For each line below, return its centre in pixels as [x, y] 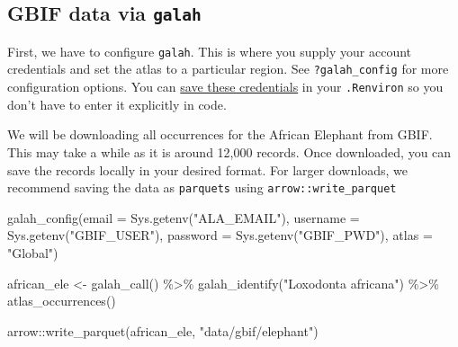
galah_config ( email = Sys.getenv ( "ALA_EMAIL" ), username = [184, 217]
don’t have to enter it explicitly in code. [117, 104]
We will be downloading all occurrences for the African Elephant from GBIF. [220, 134]
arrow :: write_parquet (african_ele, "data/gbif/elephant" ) [163, 330]
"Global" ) [33, 252]
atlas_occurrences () [62, 301]
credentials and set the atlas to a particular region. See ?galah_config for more [228, 69]
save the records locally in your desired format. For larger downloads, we [207, 169]
